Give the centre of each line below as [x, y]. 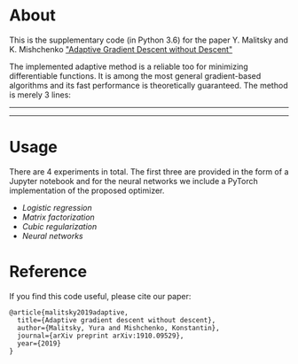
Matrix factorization [58, 217]
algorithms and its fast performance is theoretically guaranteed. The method [149, 85]
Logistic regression [57, 207]
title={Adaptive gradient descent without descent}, [117, 320]
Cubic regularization [59, 226]
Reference [48, 272]
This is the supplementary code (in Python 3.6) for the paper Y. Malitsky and [149, 40]
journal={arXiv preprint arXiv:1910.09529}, [101, 336]
